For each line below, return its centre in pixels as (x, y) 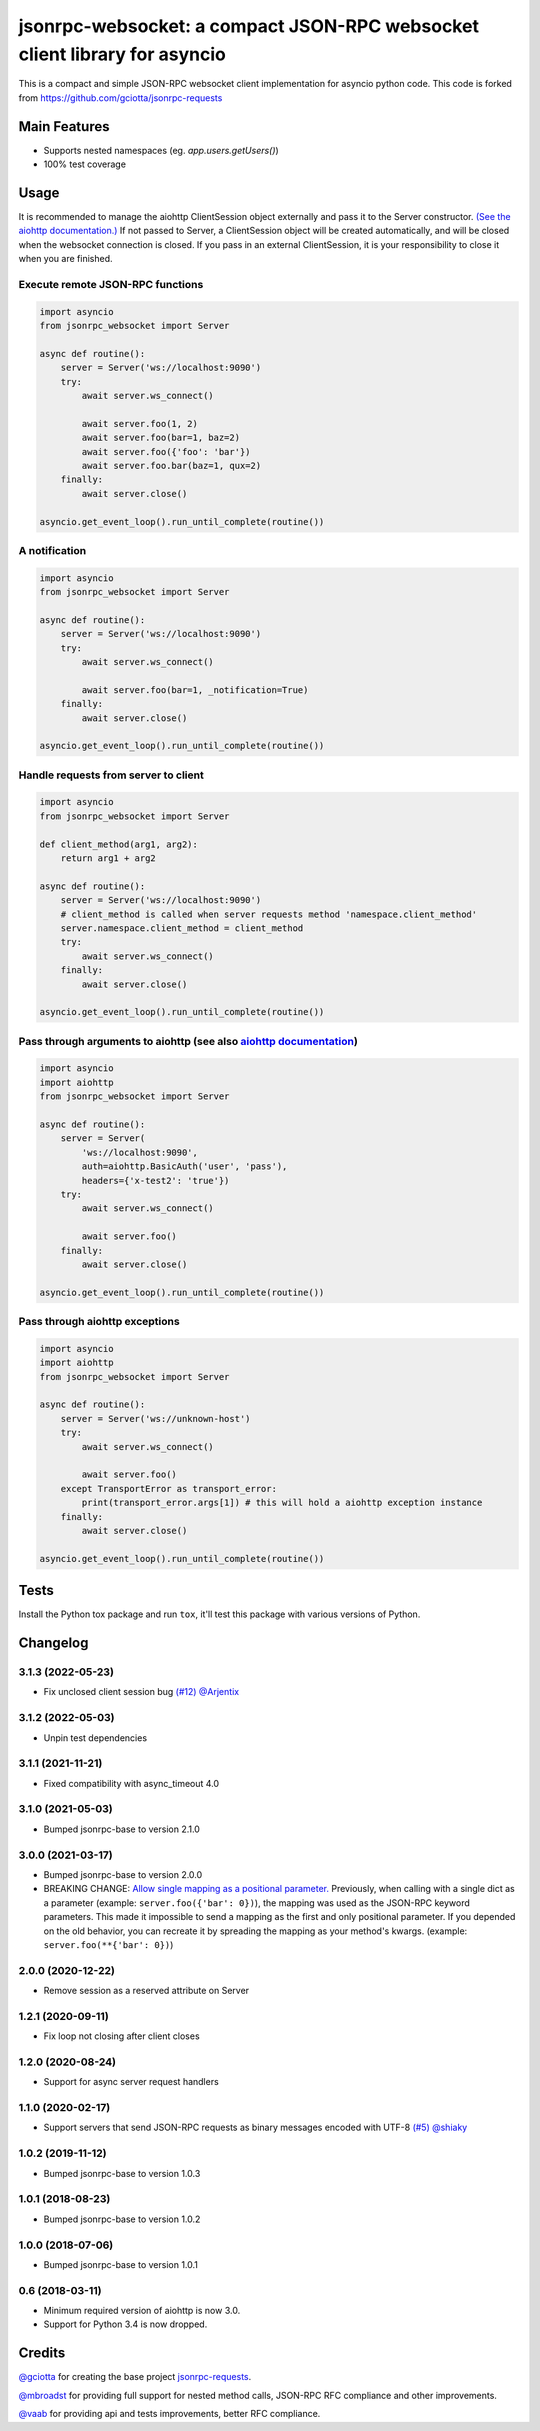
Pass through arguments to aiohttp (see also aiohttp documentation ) (188, 1041)
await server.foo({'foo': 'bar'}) (166, 451)
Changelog (53, 1643)
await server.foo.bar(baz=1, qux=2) (171, 465)
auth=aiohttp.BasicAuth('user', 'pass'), (184, 1166)
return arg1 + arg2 (108, 858)
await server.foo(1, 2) (140, 423)
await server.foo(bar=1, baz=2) (160, 438)
